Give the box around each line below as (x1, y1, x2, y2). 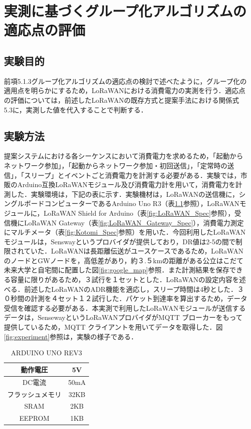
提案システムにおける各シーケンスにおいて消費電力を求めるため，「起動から (4, 151, 243, 161)
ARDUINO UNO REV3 (11, 348, 82, 358)
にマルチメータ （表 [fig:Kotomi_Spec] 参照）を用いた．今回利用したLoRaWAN (4, 227, 246, 237)
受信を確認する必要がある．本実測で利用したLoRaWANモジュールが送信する (4, 302, 246, 313)
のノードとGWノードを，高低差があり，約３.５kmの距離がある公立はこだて (4, 255, 244, 265)
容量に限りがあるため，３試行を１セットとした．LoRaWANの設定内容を (10, 274, 239, 285)
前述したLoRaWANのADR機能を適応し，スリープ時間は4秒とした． (24, 284, 237, 294)
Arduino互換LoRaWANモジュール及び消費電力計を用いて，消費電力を (17, 179, 236, 190)
